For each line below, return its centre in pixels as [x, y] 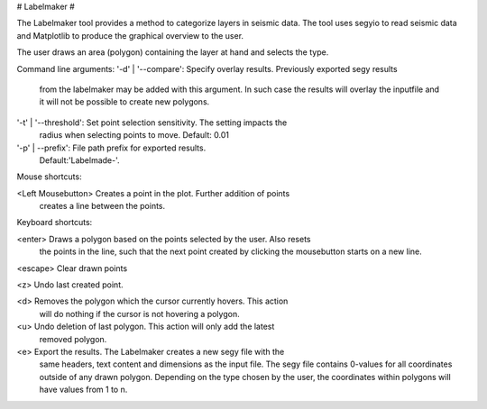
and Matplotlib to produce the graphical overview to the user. [130, 35]
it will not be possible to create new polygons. [124, 102]
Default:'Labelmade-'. [80, 160]
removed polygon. [73, 339]
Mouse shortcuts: [49, 177]
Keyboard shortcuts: [55, 223]
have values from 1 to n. [83, 390]
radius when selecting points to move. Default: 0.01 [134, 135]
